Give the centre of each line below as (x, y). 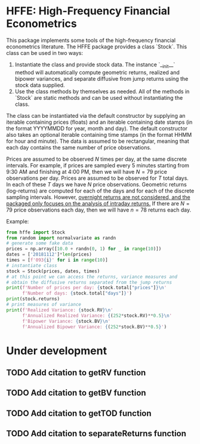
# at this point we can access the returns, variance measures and (92, 277)
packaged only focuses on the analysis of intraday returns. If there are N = (98, 203)
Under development (57, 350)
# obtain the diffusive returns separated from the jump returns (89, 282)
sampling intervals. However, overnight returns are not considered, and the (98, 197)
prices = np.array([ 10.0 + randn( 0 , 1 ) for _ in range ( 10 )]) (84, 249)
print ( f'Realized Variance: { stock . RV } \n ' (60, 310)
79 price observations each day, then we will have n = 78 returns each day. (99, 210)
